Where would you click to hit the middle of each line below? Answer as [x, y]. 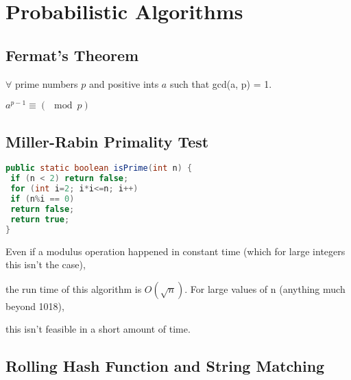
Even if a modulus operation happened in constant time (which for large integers [175, 251]
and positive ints [124, 83]
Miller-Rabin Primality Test [107, 141]
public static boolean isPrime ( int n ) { [99, 168]
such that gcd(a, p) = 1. [221, 83]
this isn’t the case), [46, 264]
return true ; [40, 219]
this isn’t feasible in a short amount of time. [98, 329]
